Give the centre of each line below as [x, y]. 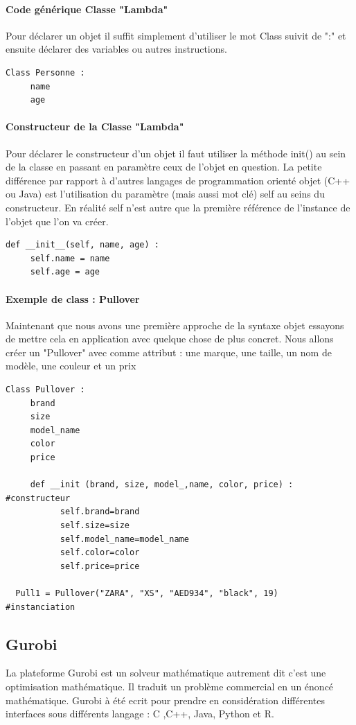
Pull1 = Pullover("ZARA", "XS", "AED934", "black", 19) [147, 593]
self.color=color [100, 553]
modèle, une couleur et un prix [71, 366]
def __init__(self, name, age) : [82, 245]
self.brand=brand [100, 512]
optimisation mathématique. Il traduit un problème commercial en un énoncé [170, 686]
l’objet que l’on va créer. [57, 221]
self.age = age [65, 272]
